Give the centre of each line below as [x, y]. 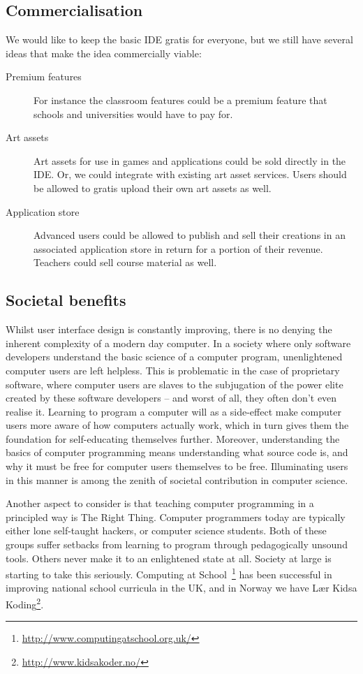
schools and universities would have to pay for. [133, 113]
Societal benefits [66, 300]
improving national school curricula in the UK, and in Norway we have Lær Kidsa [181, 588]
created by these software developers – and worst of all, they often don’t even [171, 398]
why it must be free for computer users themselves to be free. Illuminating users [177, 466]
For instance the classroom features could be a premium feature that [180, 100]
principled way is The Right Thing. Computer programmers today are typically [176, 517]
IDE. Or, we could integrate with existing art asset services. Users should [190, 174]
